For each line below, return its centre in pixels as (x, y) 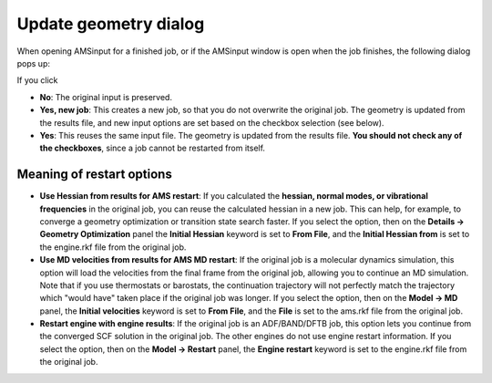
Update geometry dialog (111, 24)
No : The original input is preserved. (106, 97)
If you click (37, 80)
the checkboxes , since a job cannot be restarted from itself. (153, 148)
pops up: (33, 63)
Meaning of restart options (94, 175)
